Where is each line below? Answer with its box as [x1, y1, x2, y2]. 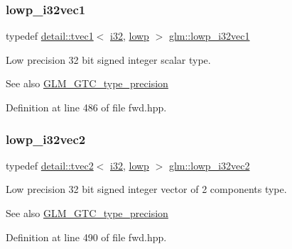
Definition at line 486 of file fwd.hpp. [6, 100, 167, 114]
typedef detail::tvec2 [6, 157, 94, 172]
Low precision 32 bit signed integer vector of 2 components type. [6, 182, 287, 197]
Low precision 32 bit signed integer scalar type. [6, 52, 211, 67]
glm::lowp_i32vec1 [168, 28, 250, 43]
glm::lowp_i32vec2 [168, 157, 250, 172]
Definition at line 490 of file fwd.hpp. [6, 229, 167, 244]
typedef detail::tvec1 [6, 28, 94, 43]
